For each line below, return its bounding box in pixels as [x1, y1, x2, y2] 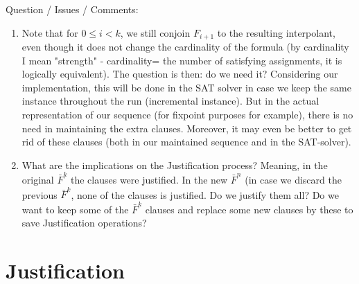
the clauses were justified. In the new [70, 172, 228, 187]
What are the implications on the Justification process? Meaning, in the [21, 157, 328, 172]
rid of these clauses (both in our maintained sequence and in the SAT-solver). [21, 134, 351, 149]
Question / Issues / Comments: [6, 2, 139, 16]
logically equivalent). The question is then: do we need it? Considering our [21, 66, 338, 81]
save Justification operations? [21, 215, 147, 230]
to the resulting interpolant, [217, 25, 335, 39]
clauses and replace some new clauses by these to [145, 202, 353, 216]
